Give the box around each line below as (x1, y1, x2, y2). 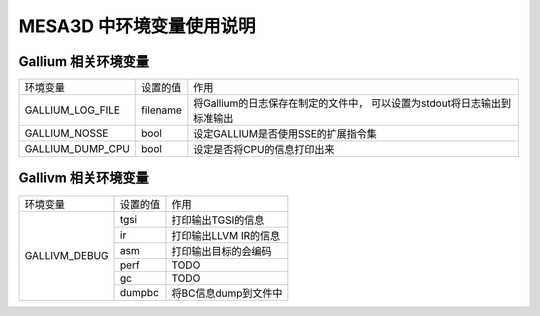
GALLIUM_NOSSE (24, 126, 109, 140)
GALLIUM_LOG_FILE (24, 103, 120, 117)
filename (141, 103, 182, 117)
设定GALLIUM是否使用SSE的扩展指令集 (193, 127, 377, 141)
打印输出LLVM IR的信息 (171, 228, 281, 242)
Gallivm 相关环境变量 (18, 170, 149, 187)
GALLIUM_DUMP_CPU (24, 142, 130, 156)
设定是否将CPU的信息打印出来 (193, 143, 335, 157)
